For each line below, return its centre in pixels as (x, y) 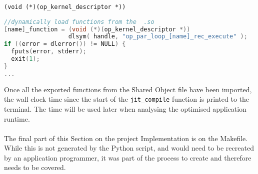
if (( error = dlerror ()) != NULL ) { (65, 44)
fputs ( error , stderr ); (49, 52)
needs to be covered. (35, 167)
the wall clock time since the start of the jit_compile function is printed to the (127, 99)
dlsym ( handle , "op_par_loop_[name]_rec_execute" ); (158, 37)
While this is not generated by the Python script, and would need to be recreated (129, 148)
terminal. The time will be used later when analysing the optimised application (125, 108)
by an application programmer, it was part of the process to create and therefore (128, 157)
